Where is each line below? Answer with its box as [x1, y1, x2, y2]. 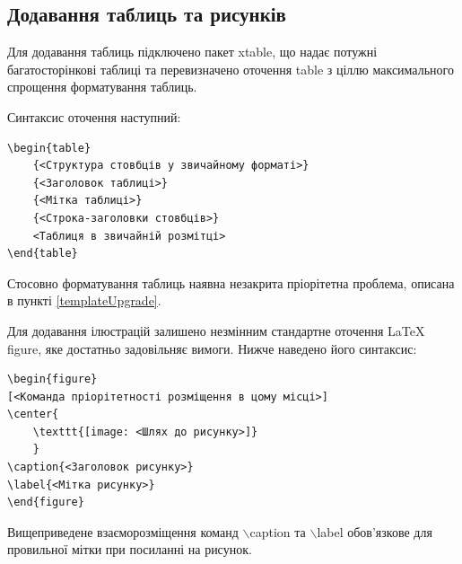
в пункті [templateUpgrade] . [7, 291, 161, 310]
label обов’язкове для [317, 522, 432, 541]
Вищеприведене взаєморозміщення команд [7, 522, 239, 541]
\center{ [7, 408, 59, 421]
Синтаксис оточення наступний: [7, 107, 181, 126]
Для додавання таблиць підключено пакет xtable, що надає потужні [7, 42, 378, 61]
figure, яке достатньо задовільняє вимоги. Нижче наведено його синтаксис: [7, 339, 417, 357]
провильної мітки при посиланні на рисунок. [7, 540, 252, 559]
